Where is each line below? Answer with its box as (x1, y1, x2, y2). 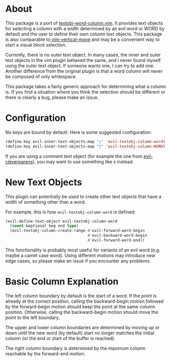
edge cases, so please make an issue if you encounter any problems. (5, 258, 151, 264)
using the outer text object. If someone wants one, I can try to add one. (5, 62, 155, 69)
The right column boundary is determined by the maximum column (5, 345, 146, 351)
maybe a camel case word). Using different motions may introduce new (5, 252, 156, 259)
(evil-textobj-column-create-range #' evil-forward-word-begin (10, 228, 145, 233)
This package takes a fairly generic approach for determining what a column (5, 83, 166, 90)
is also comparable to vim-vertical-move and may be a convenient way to (5, 36, 160, 42)
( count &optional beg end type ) (10, 223, 79, 228)
